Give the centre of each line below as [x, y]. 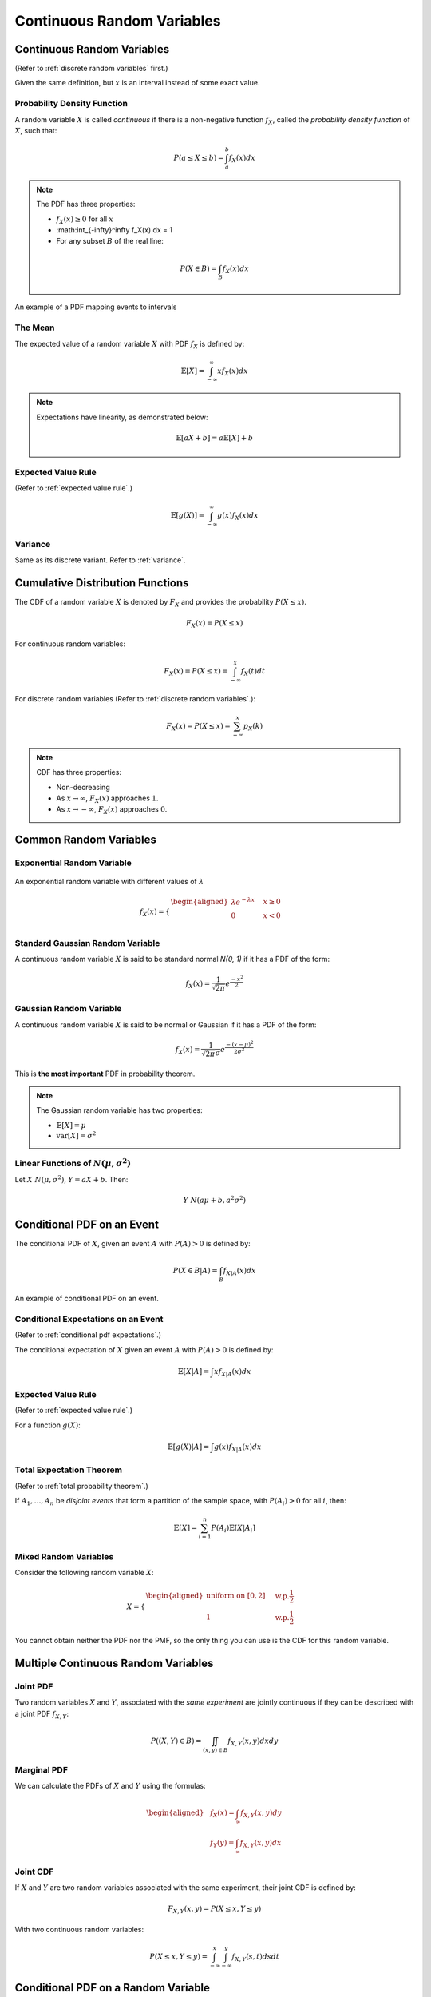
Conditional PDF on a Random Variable [113, 1988]
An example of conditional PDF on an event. [87, 1298]
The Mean [35, 328]
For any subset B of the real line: [110, 241]
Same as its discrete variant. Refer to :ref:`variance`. [100, 560]
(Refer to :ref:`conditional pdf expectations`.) [88, 1335]
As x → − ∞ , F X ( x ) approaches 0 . [112, 810]
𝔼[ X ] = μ [71, 1125]
